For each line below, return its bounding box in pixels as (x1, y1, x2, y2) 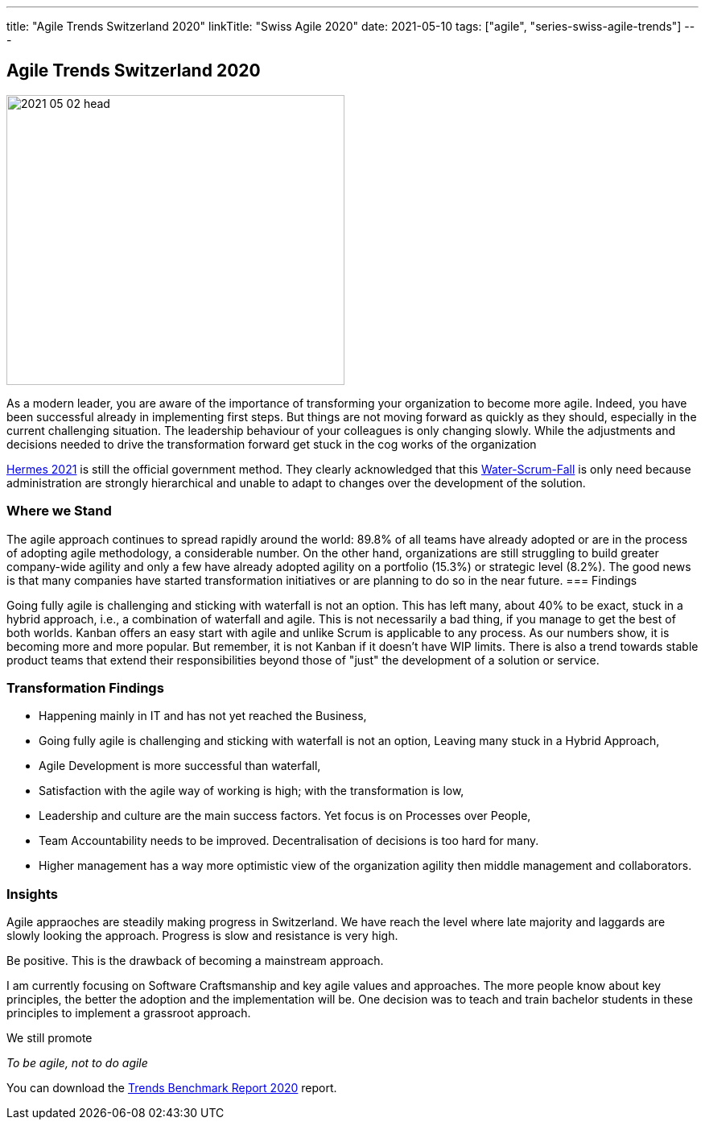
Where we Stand (6, 503, 112, 520)
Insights (6, 885, 58, 902)
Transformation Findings (6, 679, 164, 696)
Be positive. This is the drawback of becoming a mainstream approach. (6, 954, 384, 968)
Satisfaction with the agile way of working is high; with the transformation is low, (39, 784, 464, 798)
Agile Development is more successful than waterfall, (39, 759, 321, 773)
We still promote (6, 1031, 93, 1045)
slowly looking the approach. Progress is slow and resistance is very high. (6, 929, 398, 943)
